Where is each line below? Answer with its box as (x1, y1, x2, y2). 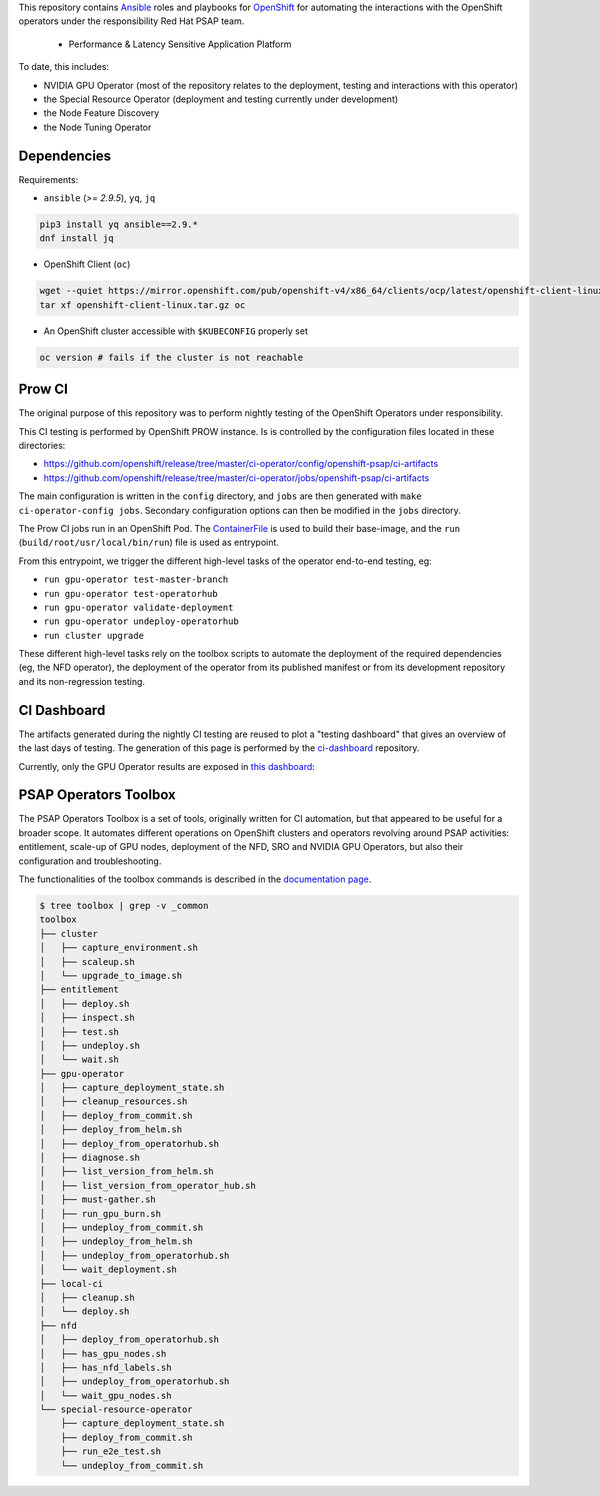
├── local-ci (39, 1278, 104, 1289)
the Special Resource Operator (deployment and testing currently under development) (43, 93, 399, 105)
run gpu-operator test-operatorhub (43, 588, 219, 599)
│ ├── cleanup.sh (39, 1291, 135, 1303)
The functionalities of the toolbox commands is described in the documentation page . (18, 873, 372, 885)
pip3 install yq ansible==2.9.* (39, 219, 199, 230)
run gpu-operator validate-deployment (43, 601, 234, 613)
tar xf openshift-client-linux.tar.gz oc (39, 299, 246, 310)
